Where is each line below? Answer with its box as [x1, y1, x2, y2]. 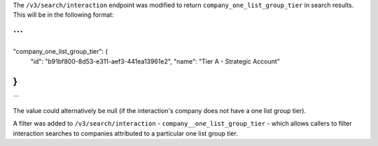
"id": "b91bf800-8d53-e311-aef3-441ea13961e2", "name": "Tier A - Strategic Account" [30, 57, 280, 66]
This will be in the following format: [13, 10, 114, 19]
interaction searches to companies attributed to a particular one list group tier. [13, 129, 238, 138]
